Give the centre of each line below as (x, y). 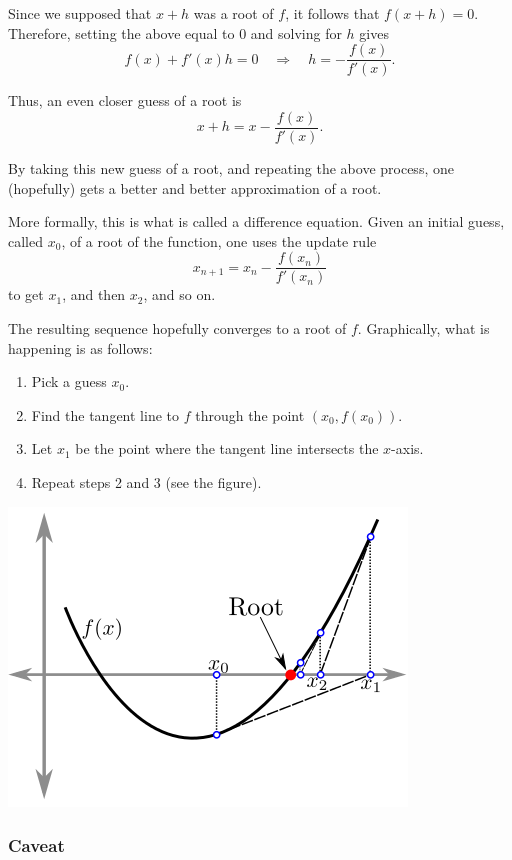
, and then (94, 294)
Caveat (36, 845)
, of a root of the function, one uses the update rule (219, 240)
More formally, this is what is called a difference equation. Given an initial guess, (256, 221)
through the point (250, 414)
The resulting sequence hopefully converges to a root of (177, 327)
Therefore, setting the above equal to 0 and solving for (175, 32)
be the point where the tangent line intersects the (227, 448)
